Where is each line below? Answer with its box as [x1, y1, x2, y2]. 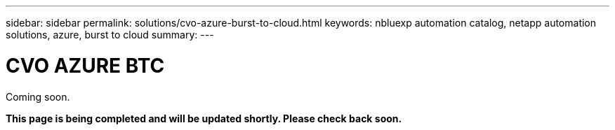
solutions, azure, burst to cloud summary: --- [6, 29, 214, 41]
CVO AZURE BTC [6, 53, 165, 78]
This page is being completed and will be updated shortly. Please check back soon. [6, 112, 402, 124]
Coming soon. [6, 90, 70, 103]
